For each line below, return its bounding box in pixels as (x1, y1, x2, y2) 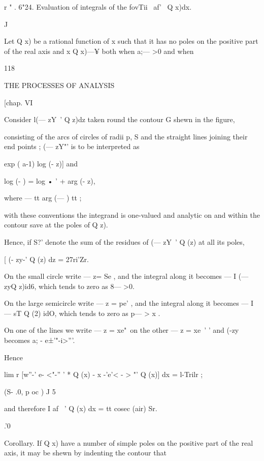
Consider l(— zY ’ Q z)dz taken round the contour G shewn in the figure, (4, 114, 235, 125)
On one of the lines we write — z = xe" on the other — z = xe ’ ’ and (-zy (4, 325, 239, 335)
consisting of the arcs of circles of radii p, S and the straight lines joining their (4, 131, 248, 141)
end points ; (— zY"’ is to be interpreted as (4, 141, 140, 152)
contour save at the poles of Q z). (4, 219, 108, 230)
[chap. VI (4, 97, 33, 107)
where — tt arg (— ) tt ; (4, 192, 82, 203)
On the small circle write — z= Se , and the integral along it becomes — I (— (4, 271, 249, 281)
